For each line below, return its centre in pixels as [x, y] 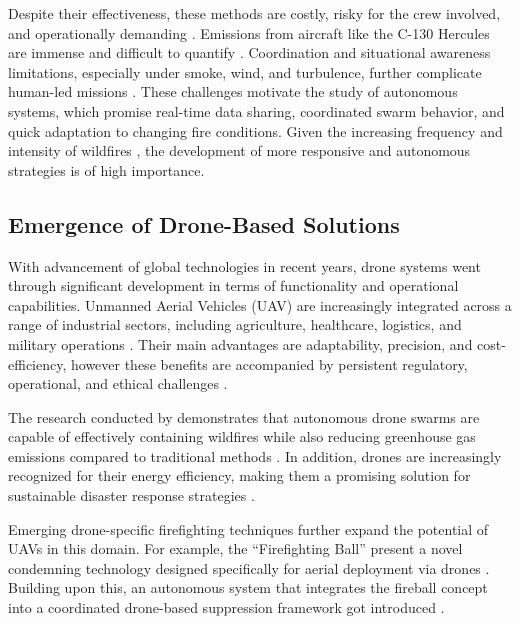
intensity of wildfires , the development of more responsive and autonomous [239, 150]
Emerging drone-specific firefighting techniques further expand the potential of [248, 528]
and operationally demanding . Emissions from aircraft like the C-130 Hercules [249, 32]
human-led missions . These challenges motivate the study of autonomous [233, 91]
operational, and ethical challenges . [118, 383]
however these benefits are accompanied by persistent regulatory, [269, 363]
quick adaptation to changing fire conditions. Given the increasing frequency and [255, 130]
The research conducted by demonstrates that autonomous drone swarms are [244, 416]
